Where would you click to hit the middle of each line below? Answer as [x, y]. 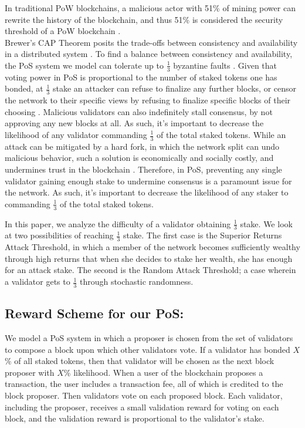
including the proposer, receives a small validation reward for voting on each [142, 407]
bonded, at [24, 88]
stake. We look [266, 223]
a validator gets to [38, 282]
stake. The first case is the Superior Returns [203, 235]
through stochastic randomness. [136, 282]
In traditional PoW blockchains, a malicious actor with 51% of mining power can [150, 8]
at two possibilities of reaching [59, 235]
